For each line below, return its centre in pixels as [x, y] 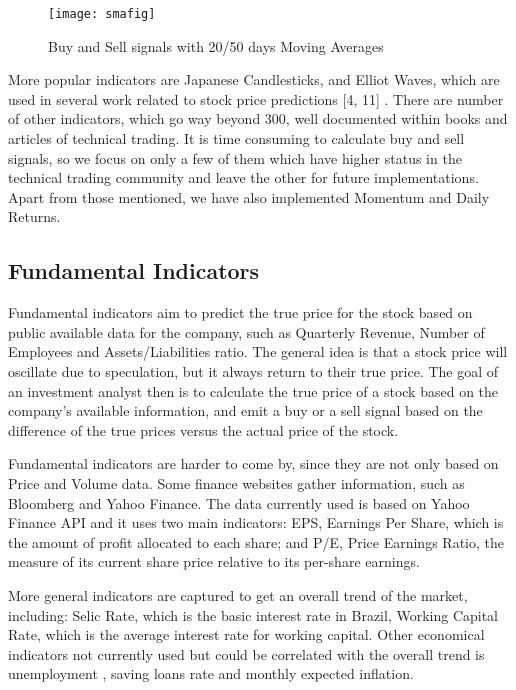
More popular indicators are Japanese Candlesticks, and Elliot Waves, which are [254, 79]
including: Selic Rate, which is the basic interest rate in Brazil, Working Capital [253, 614]
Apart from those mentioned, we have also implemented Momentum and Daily [249, 196]
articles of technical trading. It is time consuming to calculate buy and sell [236, 138]
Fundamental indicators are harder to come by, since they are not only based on [253, 463]
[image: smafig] [102, 14]
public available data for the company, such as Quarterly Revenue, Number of [246, 331]
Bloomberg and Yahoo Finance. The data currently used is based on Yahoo [239, 502]
